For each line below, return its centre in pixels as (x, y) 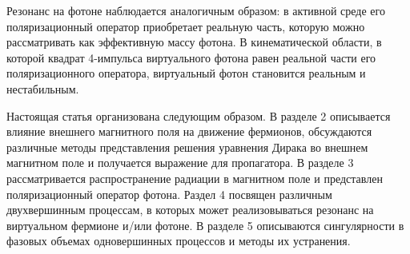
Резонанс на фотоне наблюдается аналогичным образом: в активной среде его (196, 10)
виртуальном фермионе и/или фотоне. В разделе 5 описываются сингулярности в (205, 225)
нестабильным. (43, 88)
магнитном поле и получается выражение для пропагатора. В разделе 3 (180, 163)
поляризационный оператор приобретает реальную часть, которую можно (186, 26)
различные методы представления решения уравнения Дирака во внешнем (187, 147)
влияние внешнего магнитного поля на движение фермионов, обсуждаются (189, 131)
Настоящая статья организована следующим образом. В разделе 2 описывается (199, 115)
